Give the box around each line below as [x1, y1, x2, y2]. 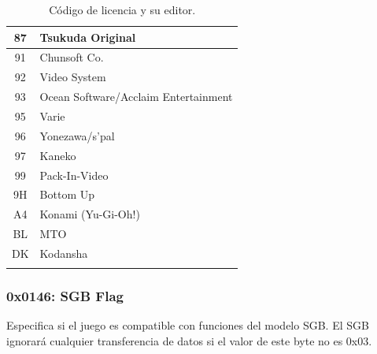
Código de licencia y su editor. [49, 2, 196, 17]
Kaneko [39, 147, 76, 163]
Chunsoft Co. [39, 49, 104, 65]
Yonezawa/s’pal [39, 127, 115, 143]
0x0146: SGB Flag [6, 286, 124, 306]
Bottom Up [39, 186, 95, 203]
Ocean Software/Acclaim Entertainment [39, 88, 233, 105]
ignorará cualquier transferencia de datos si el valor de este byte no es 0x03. [6, 333, 372, 349]
